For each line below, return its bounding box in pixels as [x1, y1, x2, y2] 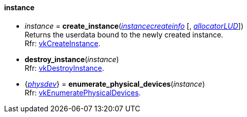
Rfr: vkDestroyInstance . [25, 63, 104, 72]
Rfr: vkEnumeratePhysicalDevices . [25, 88, 141, 97]
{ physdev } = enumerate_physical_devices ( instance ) [25, 79, 205, 88]
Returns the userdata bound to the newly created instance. [25, 30, 223, 39]
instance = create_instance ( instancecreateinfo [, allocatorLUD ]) [25, 21, 244, 30]
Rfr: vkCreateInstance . [25, 38, 101, 48]
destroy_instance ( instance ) [25, 54, 119, 64]
